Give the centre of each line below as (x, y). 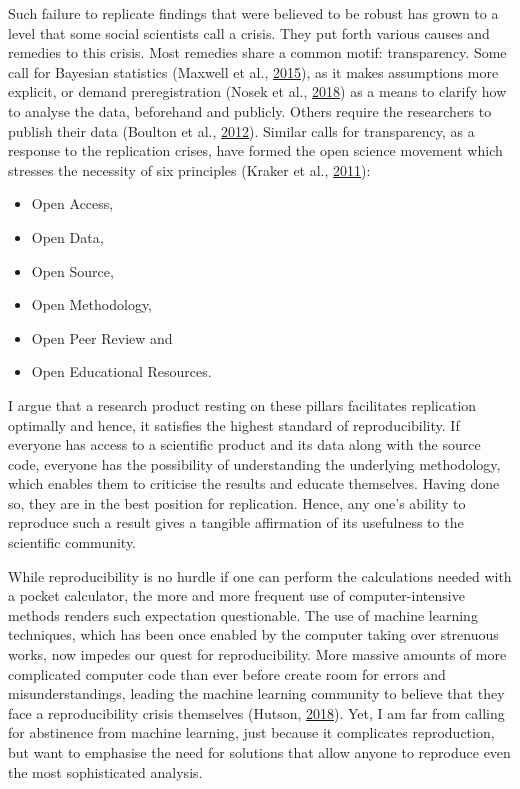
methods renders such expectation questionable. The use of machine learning (243, 614)
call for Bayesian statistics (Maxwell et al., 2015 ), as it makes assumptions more (253, 71)
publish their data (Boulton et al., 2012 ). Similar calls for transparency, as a (241, 130)
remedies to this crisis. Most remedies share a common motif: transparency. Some (257, 52)
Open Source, (72, 270)
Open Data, (67, 236)
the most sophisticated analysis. (105, 771)
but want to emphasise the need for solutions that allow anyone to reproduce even (259, 752)
